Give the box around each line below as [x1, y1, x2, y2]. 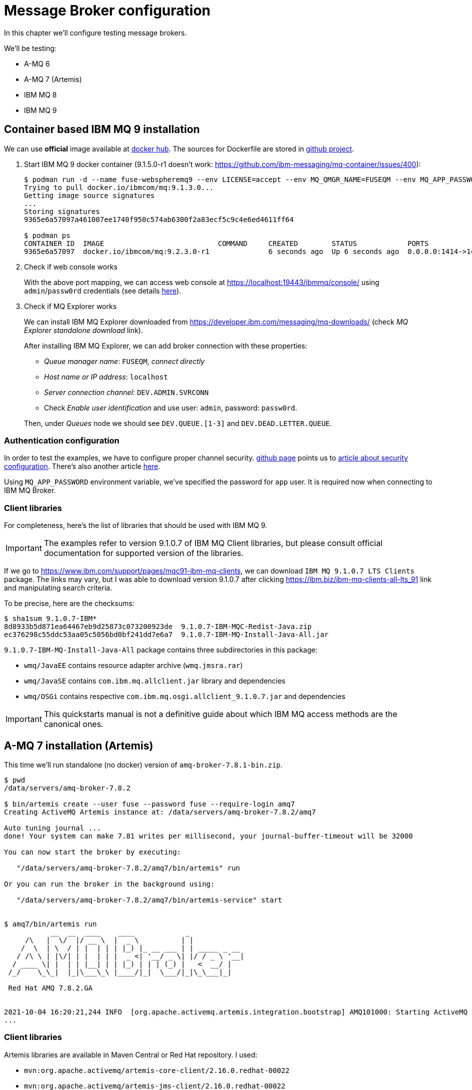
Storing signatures [24, 207, 100, 215]
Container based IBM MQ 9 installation [4, 123, 200, 136]
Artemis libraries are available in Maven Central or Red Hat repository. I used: [4, 1050, 257, 1059]
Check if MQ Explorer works [24, 301, 117, 310]
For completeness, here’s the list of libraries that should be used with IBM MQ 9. [4, 521, 267, 530]
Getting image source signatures [24, 191, 155, 199]
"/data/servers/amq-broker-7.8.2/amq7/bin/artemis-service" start [16, 895, 282, 904]
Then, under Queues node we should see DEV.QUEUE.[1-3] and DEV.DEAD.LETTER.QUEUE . [24, 418, 332, 427]
